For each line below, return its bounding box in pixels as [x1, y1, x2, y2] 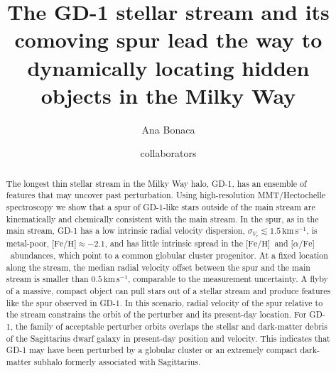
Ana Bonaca [141, 121, 195, 136]
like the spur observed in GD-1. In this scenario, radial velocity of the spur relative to [6, 296, 323, 308]
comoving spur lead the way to [14, 25, 323, 54]
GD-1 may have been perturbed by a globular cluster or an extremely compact [6, 344, 298, 356]
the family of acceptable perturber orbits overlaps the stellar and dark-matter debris [16, 320, 327, 332]
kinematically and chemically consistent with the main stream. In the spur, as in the [6, 212, 319, 225]
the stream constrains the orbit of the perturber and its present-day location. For [6, 308, 307, 320]
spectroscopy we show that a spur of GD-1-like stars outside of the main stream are [6, 200, 315, 212]
